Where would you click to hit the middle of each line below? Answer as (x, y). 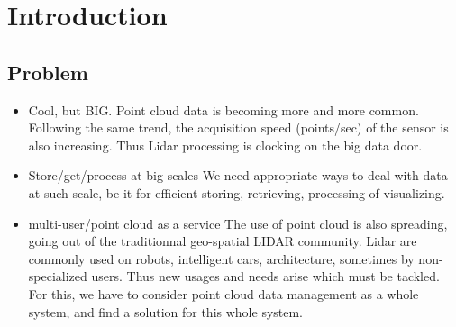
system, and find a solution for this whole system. (166, 311)
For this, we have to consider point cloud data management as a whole (223, 293)
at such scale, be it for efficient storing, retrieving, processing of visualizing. (237, 192)
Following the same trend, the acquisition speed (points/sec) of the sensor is (238, 127)
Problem (48, 72)
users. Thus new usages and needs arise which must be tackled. (265, 276)
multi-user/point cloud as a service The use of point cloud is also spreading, (238, 223)
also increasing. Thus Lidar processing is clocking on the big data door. (225, 145)
